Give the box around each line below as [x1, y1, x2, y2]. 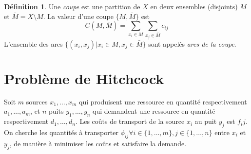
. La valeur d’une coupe [43, 11, 114, 21]
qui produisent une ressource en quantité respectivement [79, 96, 247, 106]
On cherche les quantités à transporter [4, 127, 118, 137]
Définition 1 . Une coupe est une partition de [4, 1, 140, 11]
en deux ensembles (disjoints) [150, 1, 238, 11]
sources [26, 96, 48, 106]
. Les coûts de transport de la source [75, 116, 185, 126]
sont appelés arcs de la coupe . [148, 38, 236, 49]
